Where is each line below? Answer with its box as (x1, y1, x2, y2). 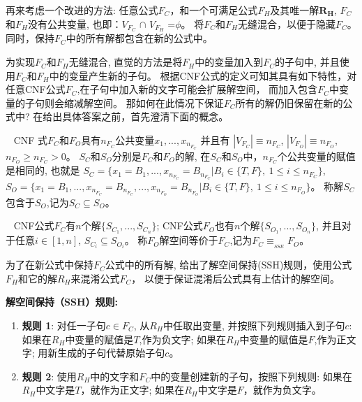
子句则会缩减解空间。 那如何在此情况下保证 (24, 95, 224, 110)
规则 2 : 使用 (22, 368, 77, 383)
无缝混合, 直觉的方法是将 (68, 55, 183, 69)
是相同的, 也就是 (6, 163, 80, 178)
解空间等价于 (159, 233, 218, 247)
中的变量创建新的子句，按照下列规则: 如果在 (151, 368, 352, 383)
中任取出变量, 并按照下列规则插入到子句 (163, 317, 345, 332)
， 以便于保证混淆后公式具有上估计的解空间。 (131, 271, 340, 285)
